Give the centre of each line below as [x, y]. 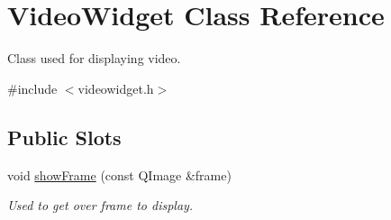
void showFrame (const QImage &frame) [119, 174]
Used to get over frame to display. [100, 205]
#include [32, 88]
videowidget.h [116, 88]
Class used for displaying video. [94, 58]
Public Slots [64, 137]
